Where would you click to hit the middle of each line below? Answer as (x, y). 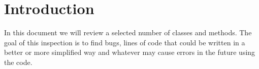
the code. (18, 62)
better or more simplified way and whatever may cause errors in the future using (130, 52)
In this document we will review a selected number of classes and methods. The (128, 32)
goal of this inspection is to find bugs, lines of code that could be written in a (125, 42)
